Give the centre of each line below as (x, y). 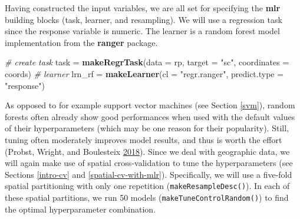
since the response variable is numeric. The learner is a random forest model (142, 31)
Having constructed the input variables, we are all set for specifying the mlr (143, 8)
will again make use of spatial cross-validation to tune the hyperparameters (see (149, 163)
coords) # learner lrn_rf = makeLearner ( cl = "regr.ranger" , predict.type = (144, 73)
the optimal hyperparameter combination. (80, 209)
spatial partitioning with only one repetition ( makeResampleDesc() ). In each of (147, 186)
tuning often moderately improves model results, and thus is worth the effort (144, 139)
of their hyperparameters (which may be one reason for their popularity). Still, (147, 128)
